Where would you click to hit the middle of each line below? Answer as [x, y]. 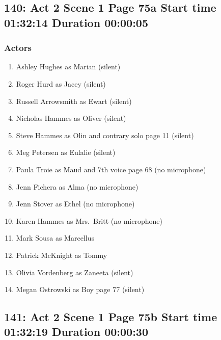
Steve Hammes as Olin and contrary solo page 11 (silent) [105, 135]
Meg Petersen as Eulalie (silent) [66, 152]
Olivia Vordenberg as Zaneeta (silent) [75, 272]
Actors [18, 48]
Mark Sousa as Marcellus [55, 238]
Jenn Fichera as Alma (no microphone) [77, 186]
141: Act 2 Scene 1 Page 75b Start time [111, 317]
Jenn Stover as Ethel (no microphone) [75, 204]
